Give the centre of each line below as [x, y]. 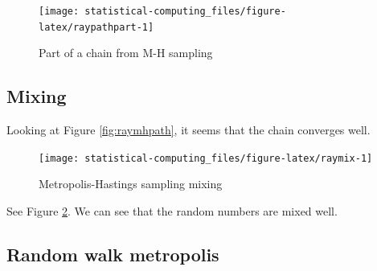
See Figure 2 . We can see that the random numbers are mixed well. [172, 210]
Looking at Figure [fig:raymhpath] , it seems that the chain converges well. [188, 130]
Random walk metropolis [113, 254]
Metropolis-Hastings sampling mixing [131, 184]
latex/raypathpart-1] [96, 27]
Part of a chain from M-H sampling [126, 53]
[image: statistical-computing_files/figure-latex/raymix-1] [206, 158]
